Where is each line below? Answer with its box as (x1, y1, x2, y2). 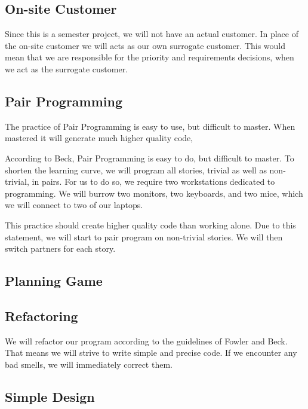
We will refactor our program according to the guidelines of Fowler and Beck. (5, 334, 288, 347)
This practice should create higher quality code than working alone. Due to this (5, 218, 296, 231)
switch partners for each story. (5, 242, 116, 255)
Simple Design (5, 387, 95, 405)
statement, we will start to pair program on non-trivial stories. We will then (5, 230, 283, 243)
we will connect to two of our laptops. (5, 199, 143, 211)
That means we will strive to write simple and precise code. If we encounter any (5, 346, 297, 359)
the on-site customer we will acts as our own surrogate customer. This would (5, 39, 286, 51)
